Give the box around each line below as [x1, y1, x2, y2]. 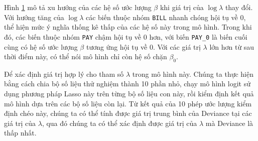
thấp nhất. [4, 127, 37, 138]
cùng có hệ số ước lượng [4, 41, 78, 52]
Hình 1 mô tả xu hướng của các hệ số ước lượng [4, 2, 152, 12]
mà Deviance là [205, 117, 253, 128]
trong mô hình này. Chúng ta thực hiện [132, 68, 254, 79]
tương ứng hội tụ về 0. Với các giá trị [86, 41, 201, 52]
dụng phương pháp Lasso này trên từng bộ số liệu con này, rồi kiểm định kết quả [4, 88, 254, 99]
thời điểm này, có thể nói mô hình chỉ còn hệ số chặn [4, 51, 167, 62]
